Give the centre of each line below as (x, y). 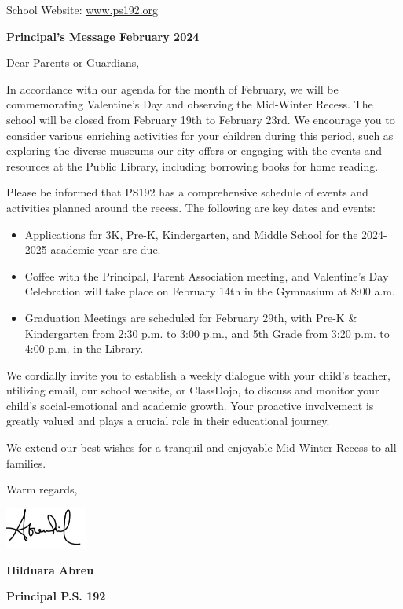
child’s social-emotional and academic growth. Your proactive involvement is (190, 405)
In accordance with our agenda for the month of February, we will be (172, 88)
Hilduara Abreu (50, 569)
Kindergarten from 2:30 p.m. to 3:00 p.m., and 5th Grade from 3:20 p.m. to (207, 333)
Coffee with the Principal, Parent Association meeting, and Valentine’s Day (207, 275)
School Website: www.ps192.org (82, 9)
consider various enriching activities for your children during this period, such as (200, 135)
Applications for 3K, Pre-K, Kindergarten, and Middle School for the (191, 234)
